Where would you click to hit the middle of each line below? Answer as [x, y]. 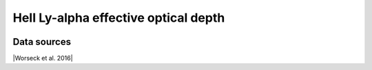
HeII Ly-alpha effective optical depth [119, 18]
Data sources [42, 42]
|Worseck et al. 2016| [43, 58]
